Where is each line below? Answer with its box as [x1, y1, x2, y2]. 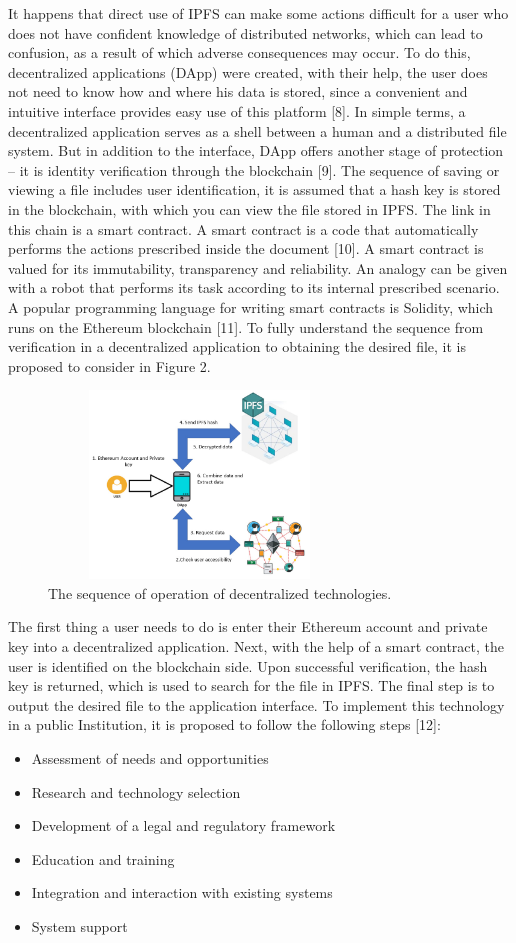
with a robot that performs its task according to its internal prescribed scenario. [8, 277, 500, 298]
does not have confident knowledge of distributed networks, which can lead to [8, 22, 483, 43]
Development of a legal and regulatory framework [31, 815, 336, 836]
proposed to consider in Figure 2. [8, 355, 211, 376]
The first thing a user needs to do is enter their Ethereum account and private [8, 616, 488, 637]
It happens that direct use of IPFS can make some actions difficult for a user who [8, 3, 509, 23]
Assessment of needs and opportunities [31, 748, 269, 768]
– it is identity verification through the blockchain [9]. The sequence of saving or [8, 159, 500, 180]
